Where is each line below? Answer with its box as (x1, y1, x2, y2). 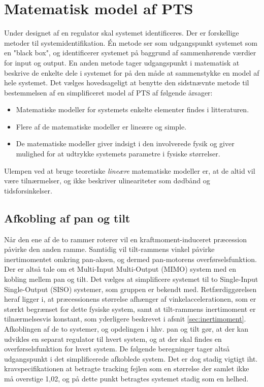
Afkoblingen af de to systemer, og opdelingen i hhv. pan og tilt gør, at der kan (4, 323, 248, 334)
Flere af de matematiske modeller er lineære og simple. (16, 121, 187, 132)
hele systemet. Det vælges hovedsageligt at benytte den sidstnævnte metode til (4, 77, 249, 88)
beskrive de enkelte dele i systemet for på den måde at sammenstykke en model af (4, 67, 259, 78)
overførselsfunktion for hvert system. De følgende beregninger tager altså (4, 343, 230, 354)
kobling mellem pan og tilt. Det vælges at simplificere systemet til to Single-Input (4, 274, 258, 284)
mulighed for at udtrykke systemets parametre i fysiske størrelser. (16, 148, 220, 159)
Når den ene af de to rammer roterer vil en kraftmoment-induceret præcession (4, 234, 247, 244)
